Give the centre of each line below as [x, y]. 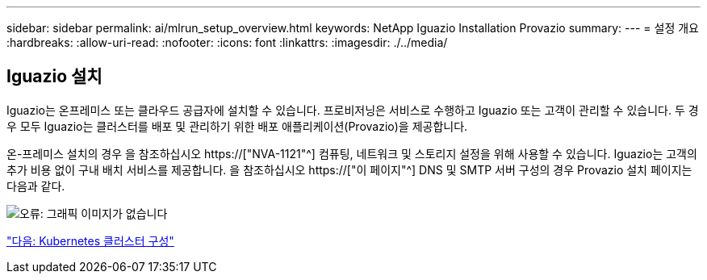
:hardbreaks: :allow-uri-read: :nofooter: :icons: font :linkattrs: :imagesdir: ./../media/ [227, 42]
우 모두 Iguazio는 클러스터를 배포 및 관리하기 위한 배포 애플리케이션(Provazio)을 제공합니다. [237, 126]
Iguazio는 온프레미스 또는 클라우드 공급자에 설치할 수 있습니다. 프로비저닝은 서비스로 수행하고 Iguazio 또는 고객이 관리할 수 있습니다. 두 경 [353, 110]
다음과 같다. [36, 186]
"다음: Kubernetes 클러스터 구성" [90, 240]
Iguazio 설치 [54, 77]
